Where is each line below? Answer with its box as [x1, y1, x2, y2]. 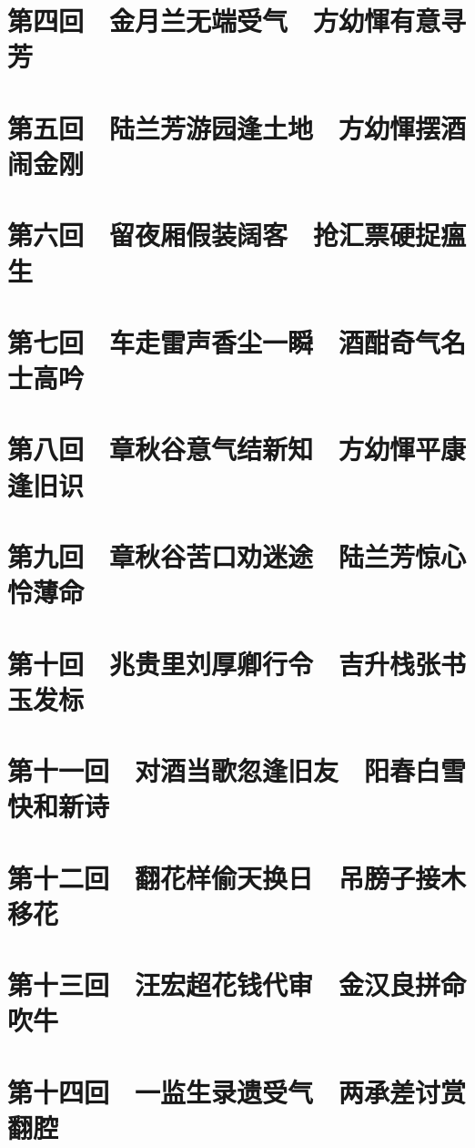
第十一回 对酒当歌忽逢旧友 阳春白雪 [7, 752, 467, 789]
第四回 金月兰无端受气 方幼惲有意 [7, 2, 441, 39]
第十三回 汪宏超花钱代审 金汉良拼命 [7, 966, 467, 1003]
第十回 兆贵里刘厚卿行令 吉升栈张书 [7, 644, 467, 682]
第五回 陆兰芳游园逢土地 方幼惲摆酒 [7, 108, 467, 146]
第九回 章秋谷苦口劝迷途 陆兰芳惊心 [7, 538, 467, 574]
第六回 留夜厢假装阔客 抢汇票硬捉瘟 [7, 216, 467, 253]
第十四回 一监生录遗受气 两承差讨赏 [7, 1072, 467, 1110]
